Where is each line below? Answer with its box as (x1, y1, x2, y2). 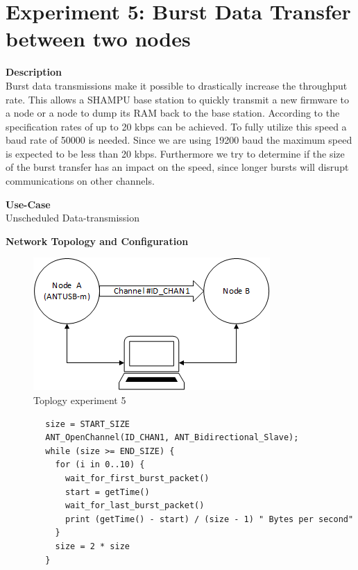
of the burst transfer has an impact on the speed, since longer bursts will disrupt (6, 160, 349, 174)
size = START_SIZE (45, 419, 130, 429)
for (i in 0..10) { (55, 460, 145, 470)
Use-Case (6, 196, 51, 211)
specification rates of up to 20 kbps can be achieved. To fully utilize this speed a (6, 119, 347, 133)
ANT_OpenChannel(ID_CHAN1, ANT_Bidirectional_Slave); (45, 433, 299, 443)
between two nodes (6, 24, 191, 53)
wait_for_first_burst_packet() (65, 473, 210, 483)
